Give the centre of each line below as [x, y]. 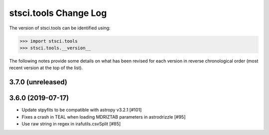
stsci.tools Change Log [58, 13]
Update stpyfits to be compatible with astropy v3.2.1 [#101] [82, 110]
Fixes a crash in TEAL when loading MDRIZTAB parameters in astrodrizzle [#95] [104, 117]
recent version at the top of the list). [46, 68]
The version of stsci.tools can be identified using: [60, 28]
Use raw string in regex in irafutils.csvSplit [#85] [71, 124]
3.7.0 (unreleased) [38, 82]
